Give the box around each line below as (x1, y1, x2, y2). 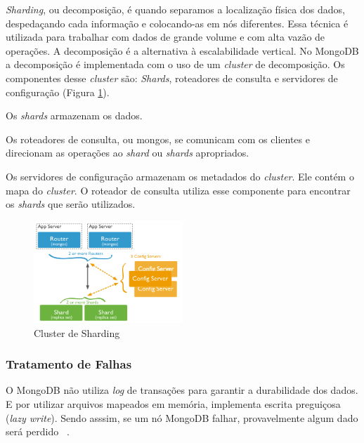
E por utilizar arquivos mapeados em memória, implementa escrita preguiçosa (6, 396, 341, 411)
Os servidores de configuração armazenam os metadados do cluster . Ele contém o (6, 168, 354, 183)
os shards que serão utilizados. (6, 197, 136, 211)
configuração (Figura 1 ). (6, 84, 110, 99)
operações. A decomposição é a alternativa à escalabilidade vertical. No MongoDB (6, 43, 359, 58)
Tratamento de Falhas (6, 355, 132, 373)
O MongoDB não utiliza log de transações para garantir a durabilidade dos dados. (6, 383, 358, 397)
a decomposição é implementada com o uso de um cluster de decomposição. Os (6, 57, 345, 72)
